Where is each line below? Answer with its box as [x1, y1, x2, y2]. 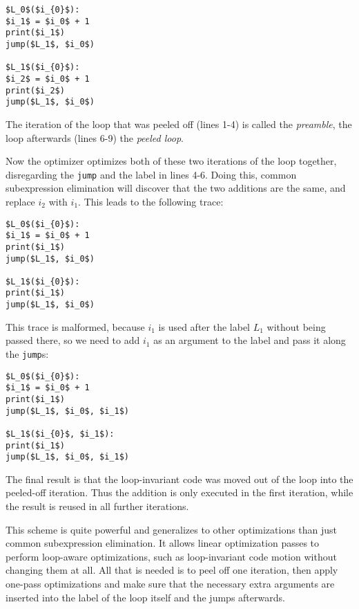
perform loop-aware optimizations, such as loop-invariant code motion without [6, 549, 337, 563]
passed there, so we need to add [6, 333, 140, 347]
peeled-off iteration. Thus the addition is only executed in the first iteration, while [6, 485, 353, 500]
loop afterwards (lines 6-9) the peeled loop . [6, 130, 184, 145]
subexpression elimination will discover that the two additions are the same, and [6, 181, 346, 195]
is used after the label [158, 319, 250, 334]
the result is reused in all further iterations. [6, 499, 189, 513]
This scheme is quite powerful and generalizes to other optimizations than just [6, 522, 338, 536]
